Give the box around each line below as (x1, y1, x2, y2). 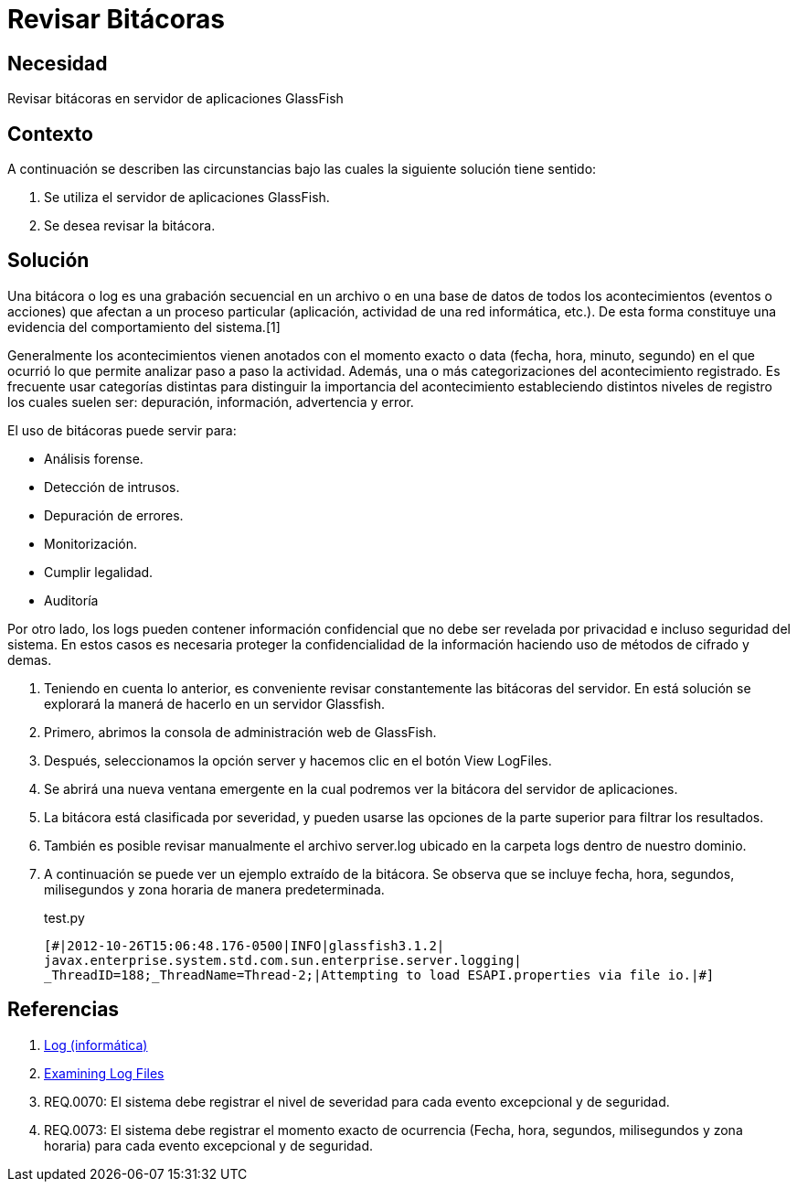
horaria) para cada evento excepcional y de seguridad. (44, 1137, 374, 1153)
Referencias (7, 998, 120, 1022)
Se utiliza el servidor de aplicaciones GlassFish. (44, 189, 330, 206)
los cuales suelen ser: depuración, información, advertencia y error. (7, 393, 414, 410)
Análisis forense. (44, 450, 143, 466)
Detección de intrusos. (44, 478, 180, 495)
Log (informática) (44, 1036, 148, 1053)
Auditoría (44, 592, 99, 608)
